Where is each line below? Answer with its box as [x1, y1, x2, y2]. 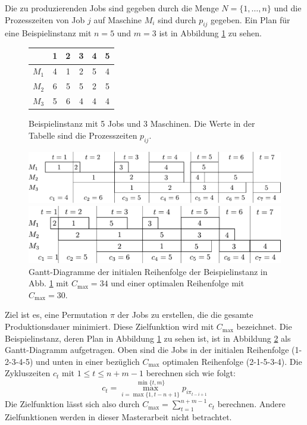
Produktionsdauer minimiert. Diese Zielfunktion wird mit [5, 320, 214, 333]
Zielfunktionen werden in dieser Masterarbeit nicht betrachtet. [5, 411, 232, 423]
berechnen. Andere [217, 398, 286, 410]
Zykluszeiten [5, 367, 51, 379]
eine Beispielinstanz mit [5, 27, 92, 39]
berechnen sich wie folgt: [146, 367, 236, 379]
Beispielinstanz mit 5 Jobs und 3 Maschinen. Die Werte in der [29, 117, 255, 130]
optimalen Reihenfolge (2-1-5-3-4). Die [162, 355, 302, 367]
